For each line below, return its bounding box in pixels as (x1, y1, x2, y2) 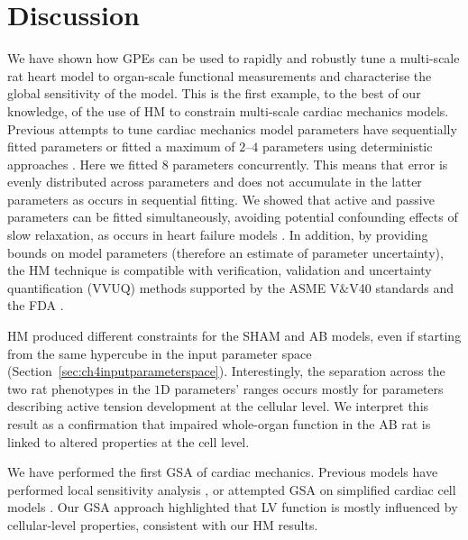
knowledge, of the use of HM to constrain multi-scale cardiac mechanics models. (7, 101, 449, 120)
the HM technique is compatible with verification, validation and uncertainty (7, 261, 432, 279)
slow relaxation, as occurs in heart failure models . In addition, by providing (7, 225, 428, 244)
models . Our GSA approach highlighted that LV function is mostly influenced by (7, 498, 458, 517)
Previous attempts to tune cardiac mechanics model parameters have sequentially (7, 119, 457, 138)
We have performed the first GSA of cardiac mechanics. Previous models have (7, 462, 438, 481)
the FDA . (7, 296, 64, 315)
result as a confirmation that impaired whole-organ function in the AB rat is (7, 415, 431, 433)
